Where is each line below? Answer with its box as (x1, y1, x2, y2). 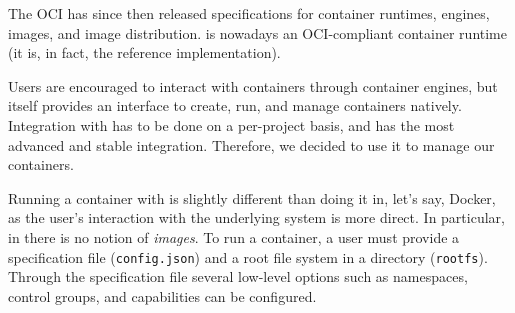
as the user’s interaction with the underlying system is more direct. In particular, (8, 207, 505, 228)
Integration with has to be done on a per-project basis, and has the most (8, 114, 455, 135)
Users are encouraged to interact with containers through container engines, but (8, 75, 498, 96)
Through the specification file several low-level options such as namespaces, (8, 266, 468, 287)
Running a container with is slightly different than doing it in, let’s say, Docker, (8, 187, 496, 208)
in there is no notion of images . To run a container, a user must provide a (8, 226, 460, 247)
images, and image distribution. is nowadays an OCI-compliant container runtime (8, 22, 507, 43)
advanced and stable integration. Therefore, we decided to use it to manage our (8, 134, 495, 155)
